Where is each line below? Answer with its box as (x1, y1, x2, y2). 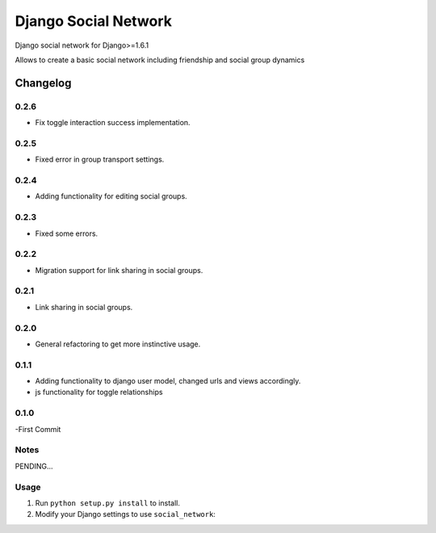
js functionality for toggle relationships (35, 388, 163, 397)
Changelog (15, 76, 72, 90)
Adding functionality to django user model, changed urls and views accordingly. (35, 376, 301, 386)
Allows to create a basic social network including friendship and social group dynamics (15, 55, 305, 65)
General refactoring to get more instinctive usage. (35, 339, 201, 349)
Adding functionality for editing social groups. (35, 191, 187, 201)
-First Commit (15, 424, 61, 434)
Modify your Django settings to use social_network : (35, 510, 216, 519)
